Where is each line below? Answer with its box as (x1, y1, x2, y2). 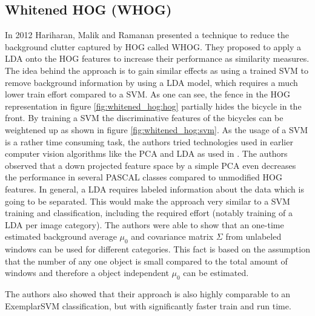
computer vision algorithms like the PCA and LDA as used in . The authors (5, 147, 288, 160)
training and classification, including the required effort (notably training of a (5, 206, 293, 219)
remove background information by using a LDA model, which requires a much (5, 76, 298, 88)
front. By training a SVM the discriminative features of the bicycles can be (5, 111, 283, 124)
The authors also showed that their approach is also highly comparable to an (5, 288, 291, 300)
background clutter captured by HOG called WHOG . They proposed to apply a (5, 40, 301, 53)
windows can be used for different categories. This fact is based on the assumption (5, 243, 310, 255)
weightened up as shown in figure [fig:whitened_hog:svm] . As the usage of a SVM (5, 123, 308, 136)
